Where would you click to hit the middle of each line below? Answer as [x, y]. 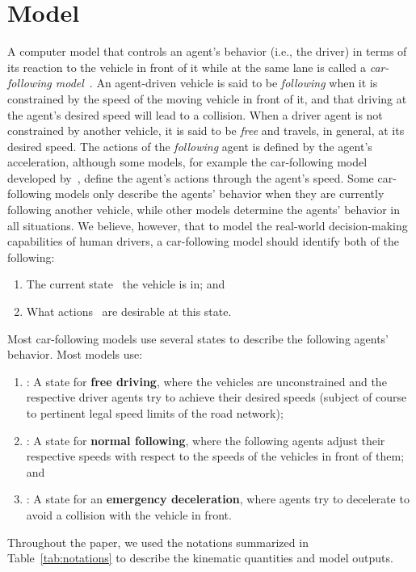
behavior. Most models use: [75, 354]
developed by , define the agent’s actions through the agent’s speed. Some [191, 177]
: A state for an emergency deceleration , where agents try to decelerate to [218, 499]
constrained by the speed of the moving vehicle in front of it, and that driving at [207, 98]
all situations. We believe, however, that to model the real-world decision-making [208, 225]
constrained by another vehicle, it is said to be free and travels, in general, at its [206, 130]
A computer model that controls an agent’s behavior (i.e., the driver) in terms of [207, 51]
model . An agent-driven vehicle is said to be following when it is [216, 83]
